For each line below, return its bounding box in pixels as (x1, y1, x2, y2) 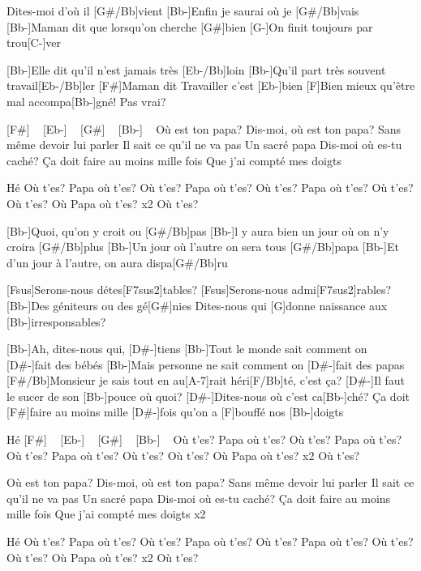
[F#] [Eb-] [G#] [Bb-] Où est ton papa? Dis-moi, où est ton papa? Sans (6, 120, 402, 137)
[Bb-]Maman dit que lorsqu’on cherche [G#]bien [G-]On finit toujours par (6, 18, 373, 35)
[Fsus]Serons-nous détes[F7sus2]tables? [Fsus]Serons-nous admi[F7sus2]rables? (6, 281, 392, 298)
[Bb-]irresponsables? (6, 313, 106, 330)
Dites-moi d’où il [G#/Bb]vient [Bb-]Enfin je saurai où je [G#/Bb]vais (6, 2, 359, 19)
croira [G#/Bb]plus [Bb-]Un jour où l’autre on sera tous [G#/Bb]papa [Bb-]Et (6, 238, 399, 255)
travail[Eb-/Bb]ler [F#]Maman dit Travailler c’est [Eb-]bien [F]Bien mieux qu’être (6, 77, 415, 94)
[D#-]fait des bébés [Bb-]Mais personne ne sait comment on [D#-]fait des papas (6, 356, 405, 373)
